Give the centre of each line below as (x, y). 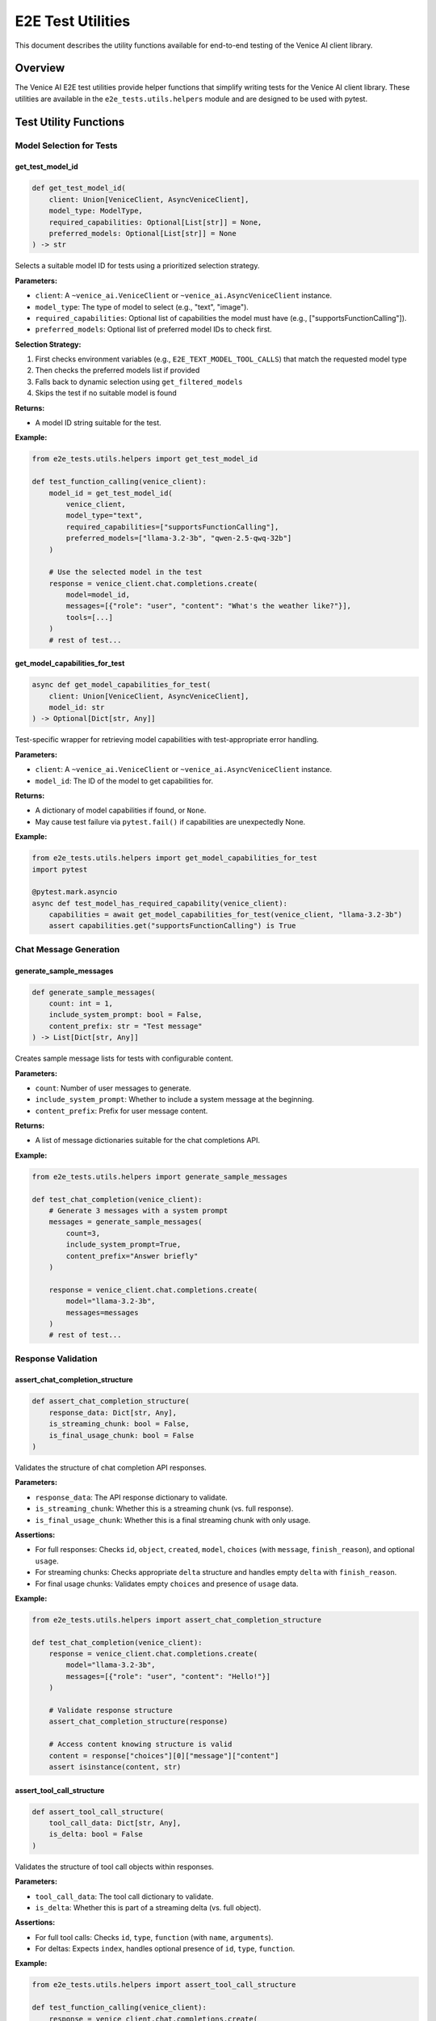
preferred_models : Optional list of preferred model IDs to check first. (153, 329)
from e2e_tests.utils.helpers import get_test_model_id (145, 459)
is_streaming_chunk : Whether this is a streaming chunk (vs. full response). (164, 1508)
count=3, (83, 1233)
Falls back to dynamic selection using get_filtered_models (139, 382)
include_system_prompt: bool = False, (126, 1015)
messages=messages (102, 1312)
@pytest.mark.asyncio (75, 892)
